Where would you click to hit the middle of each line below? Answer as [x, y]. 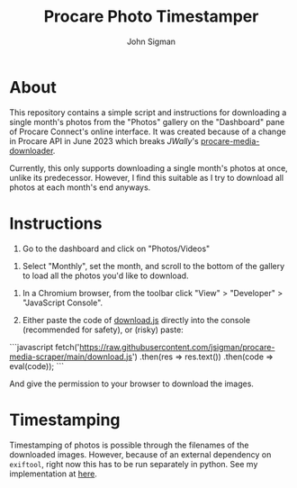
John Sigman [151, 41]
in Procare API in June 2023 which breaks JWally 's [104, 140]
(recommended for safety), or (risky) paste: [103, 330]
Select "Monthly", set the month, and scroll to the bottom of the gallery [153, 266]
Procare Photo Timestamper [151, 17]
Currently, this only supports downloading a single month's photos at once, [148, 167]
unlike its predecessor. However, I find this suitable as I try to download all [147, 177]
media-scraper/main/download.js [71, 357]
